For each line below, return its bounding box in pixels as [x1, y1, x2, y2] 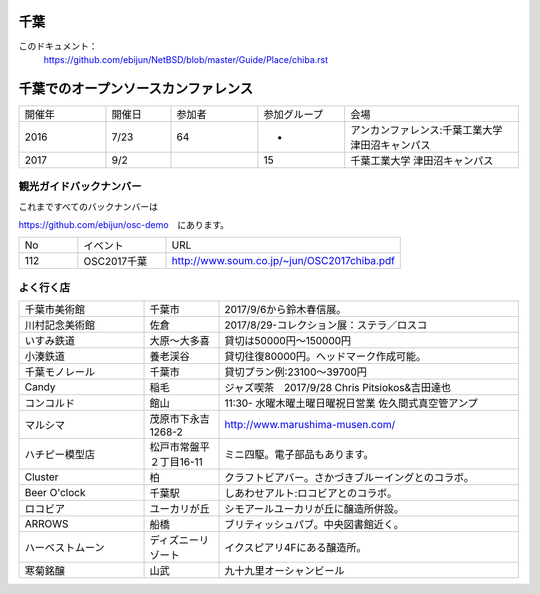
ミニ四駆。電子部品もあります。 [224, 448, 374, 462]
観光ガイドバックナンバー [18, 180, 142, 194]
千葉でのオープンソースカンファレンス [18, 80, 254, 97]
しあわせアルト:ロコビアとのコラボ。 [224, 486, 398, 500]
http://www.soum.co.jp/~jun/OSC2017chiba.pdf [171, 254, 395, 268]
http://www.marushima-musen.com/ [224, 418, 396, 432]
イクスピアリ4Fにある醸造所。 [224, 541, 367, 555]
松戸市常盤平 [149, 440, 210, 454]
